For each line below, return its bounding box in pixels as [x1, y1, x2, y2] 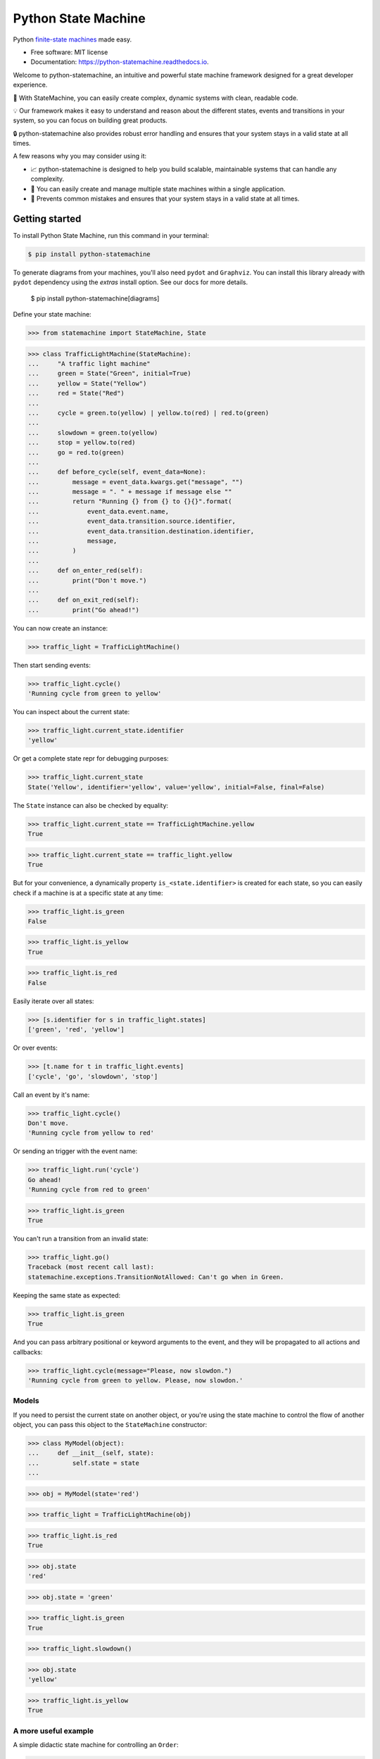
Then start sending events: [13, 661, 91, 669]
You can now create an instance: [13, 623, 108, 633]
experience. [13, 81, 48, 89]
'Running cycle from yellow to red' [27, 1129, 155, 1137]
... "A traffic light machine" [27, 360, 151, 368]
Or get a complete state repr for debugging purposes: [13, 754, 169, 763]
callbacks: [13, 1347, 43, 1356]
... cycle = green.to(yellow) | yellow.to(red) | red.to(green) [27, 409, 270, 417]
